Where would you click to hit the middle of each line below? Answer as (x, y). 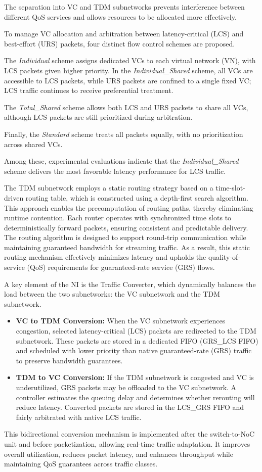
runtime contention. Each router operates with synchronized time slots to (118, 218)
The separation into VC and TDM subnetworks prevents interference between (124, 7)
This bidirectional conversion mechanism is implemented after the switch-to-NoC (129, 434)
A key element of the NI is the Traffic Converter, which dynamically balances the (130, 284)
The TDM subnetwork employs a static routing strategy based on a (109, 188)
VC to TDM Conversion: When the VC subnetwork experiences (121, 321)
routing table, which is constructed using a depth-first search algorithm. (137, 197)
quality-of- (224, 257)
